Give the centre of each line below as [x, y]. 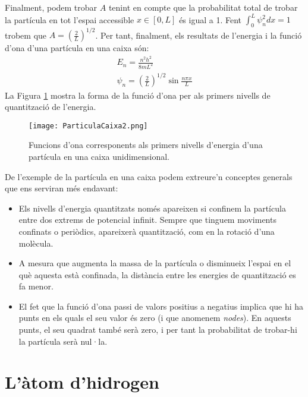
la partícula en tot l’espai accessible [70, 19]
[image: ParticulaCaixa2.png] [88, 126]
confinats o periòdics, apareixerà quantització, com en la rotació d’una [147, 231]
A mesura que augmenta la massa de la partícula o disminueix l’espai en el [155, 263]
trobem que [26, 35]
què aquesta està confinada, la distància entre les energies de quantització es [157, 274]
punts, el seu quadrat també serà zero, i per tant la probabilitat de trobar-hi [158, 330]
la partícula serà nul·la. [63, 341]
